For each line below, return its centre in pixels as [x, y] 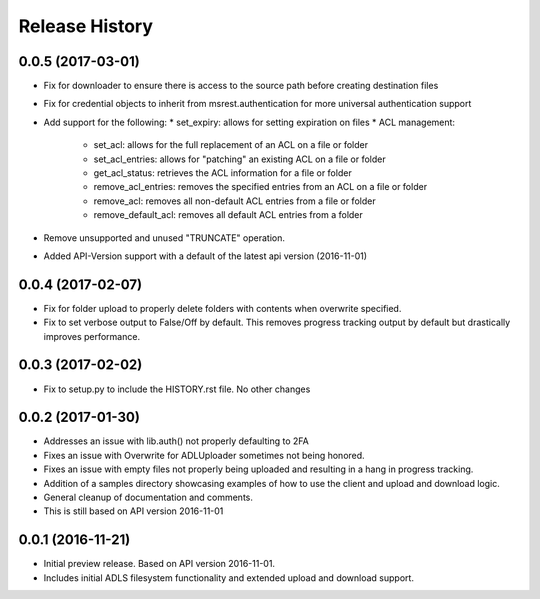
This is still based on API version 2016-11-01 [133, 511]
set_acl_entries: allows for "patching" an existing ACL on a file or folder [239, 159]
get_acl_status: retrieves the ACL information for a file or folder [222, 173]
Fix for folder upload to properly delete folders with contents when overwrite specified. [222, 308]
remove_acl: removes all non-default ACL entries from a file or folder [234, 201]
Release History [86, 26]
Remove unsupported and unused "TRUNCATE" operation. [164, 237]
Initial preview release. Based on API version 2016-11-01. [159, 564]
